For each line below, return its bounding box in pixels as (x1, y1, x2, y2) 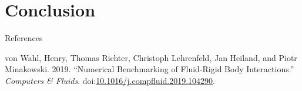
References (5, 32, 43, 44)
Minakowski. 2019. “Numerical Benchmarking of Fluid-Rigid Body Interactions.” (5, 63, 294, 75)
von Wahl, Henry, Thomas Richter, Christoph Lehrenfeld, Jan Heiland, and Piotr (5, 51, 297, 63)
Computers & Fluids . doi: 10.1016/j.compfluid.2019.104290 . (5, 74, 216, 86)
